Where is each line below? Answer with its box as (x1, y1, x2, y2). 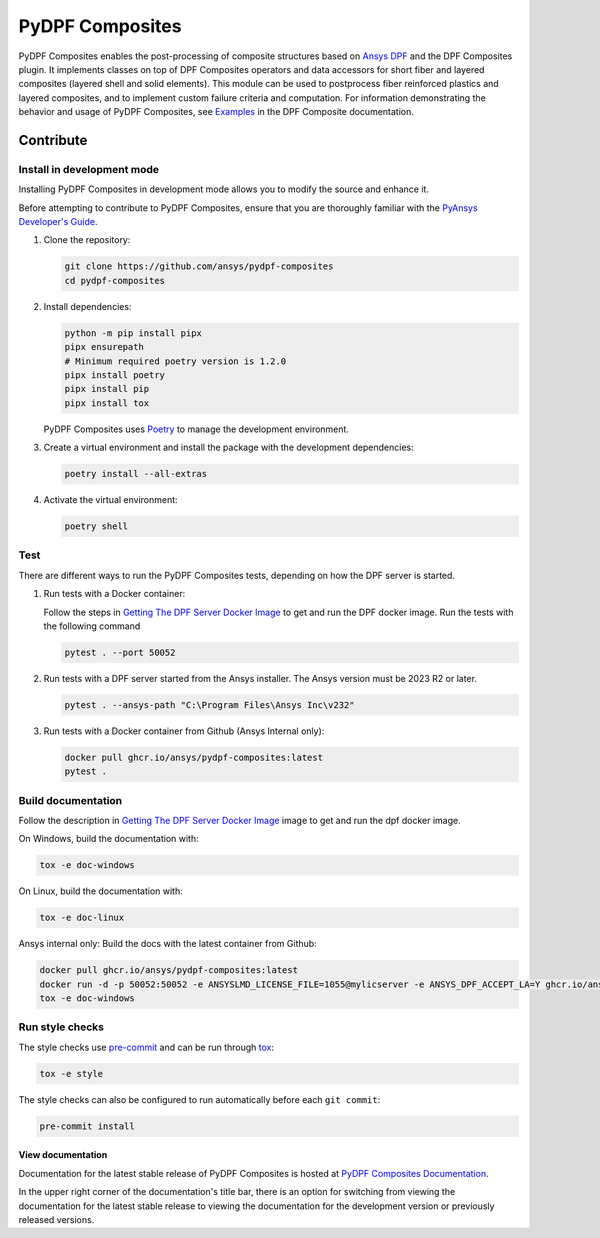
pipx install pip (64, 383, 150, 395)
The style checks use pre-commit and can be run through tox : (18, 1041, 275, 1053)
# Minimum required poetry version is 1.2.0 (64, 355, 287, 367)
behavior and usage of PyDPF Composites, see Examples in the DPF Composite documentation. (18, 106, 415, 118)
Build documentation (18, 793, 123, 807)
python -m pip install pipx (64, 327, 202, 339)
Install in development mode (18, 162, 160, 176)
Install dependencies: (43, 300, 132, 312)
